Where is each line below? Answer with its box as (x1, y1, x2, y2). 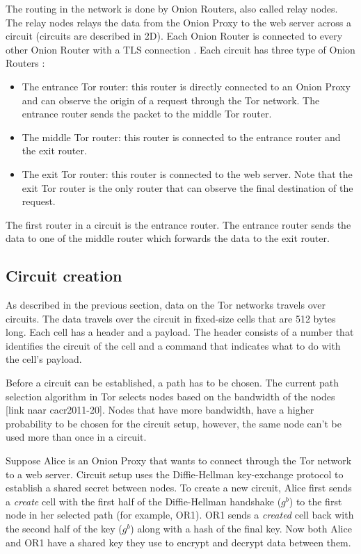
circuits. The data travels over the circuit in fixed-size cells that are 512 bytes (6, 311, 336, 325)
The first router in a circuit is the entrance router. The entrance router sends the (6, 217, 351, 231)
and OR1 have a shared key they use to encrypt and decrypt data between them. (6, 535, 351, 549)
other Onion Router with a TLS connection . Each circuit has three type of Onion (6, 42, 355, 56)
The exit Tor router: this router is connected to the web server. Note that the (22, 166, 353, 181)
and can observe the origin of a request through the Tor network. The (22, 92, 320, 107)
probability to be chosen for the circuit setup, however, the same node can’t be (6, 416, 342, 430)
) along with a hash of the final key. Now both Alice (130, 521, 352, 536)
